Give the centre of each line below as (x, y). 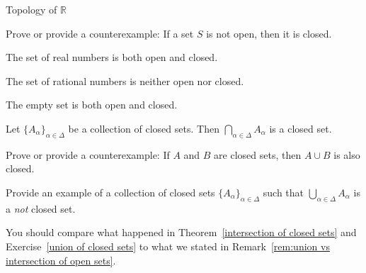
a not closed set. (41, 208)
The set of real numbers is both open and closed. (112, 57)
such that (284, 192)
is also (347, 154)
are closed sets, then (258, 154)
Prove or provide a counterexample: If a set (100, 33)
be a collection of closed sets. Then (144, 128)
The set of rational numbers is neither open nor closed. (125, 80)
